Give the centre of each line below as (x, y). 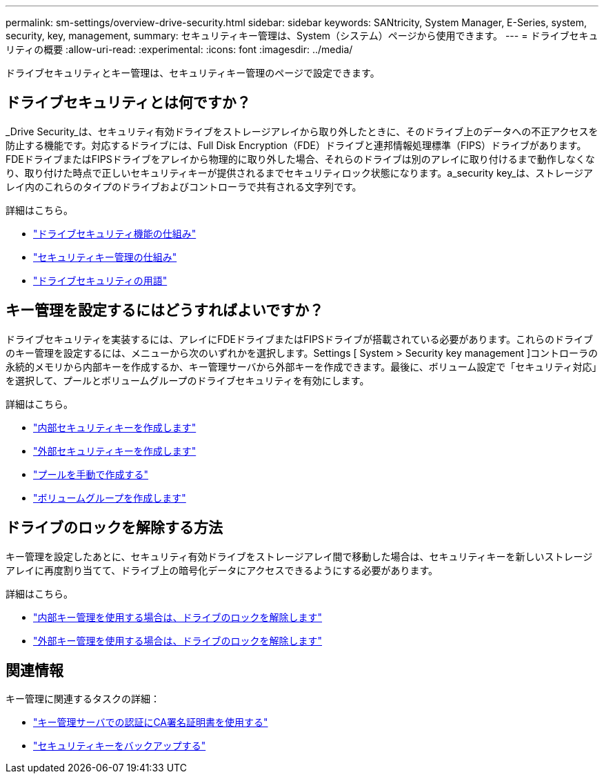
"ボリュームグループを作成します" (110, 497)
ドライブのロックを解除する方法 (114, 528)
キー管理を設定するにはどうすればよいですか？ (165, 310)
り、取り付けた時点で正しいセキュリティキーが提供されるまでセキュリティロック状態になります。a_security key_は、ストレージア (300, 172)
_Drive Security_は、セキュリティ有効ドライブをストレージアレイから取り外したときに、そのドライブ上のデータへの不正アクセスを (302, 131)
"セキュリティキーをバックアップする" (120, 746)
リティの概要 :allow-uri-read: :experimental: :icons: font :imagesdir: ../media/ (179, 49)
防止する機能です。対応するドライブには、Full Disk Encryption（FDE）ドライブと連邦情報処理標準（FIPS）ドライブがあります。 (296, 145)
